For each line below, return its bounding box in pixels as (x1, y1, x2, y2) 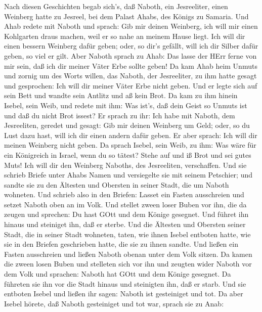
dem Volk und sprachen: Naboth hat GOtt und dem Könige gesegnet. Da (4, 269, 231, 279)
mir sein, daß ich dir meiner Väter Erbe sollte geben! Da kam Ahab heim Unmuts (4, 60, 257, 71)
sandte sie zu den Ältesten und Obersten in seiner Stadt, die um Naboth (4, 179, 229, 190)
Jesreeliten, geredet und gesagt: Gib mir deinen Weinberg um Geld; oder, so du (4, 120, 250, 130)
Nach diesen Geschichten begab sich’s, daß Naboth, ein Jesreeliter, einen (4, 1, 228, 11)
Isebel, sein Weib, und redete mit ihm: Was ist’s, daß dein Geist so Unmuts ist (4, 100, 247, 110)
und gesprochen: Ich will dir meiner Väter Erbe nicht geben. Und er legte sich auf (4, 80, 257, 91)
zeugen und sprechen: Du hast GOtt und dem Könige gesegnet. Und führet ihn (4, 209, 249, 219)
